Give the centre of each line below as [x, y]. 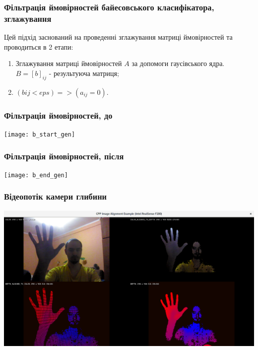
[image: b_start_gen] [40, 134]
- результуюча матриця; [84, 73]
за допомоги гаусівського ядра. [178, 63]
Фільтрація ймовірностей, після [64, 156]
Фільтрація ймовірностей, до [58, 115]
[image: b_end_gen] [36, 175]
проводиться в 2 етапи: [39, 46]
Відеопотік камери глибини [56, 196]
